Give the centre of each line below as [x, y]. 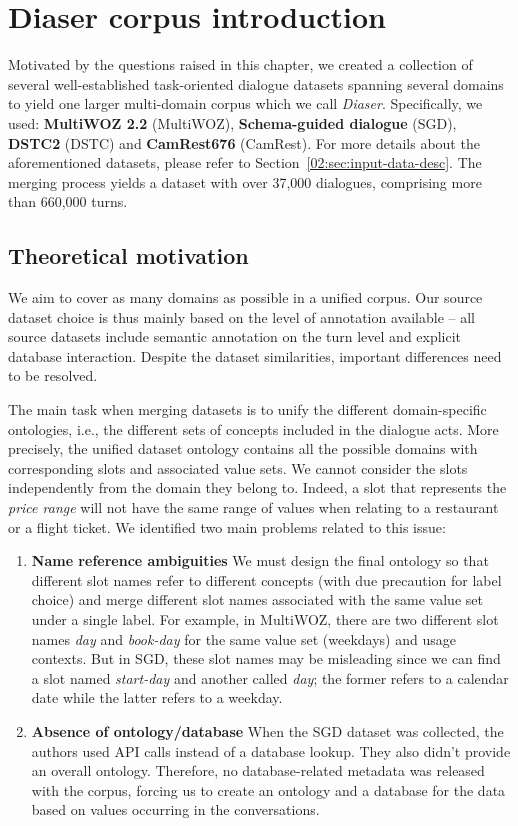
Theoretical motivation [128, 255]
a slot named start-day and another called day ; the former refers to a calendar [270, 677]
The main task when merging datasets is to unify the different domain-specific [247, 409]
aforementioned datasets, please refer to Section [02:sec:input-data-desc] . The [245, 162]
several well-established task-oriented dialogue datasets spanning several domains [256, 83]
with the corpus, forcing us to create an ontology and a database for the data [268, 789]
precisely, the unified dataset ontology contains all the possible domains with [243, 448]
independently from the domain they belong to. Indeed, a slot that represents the [257, 487]
